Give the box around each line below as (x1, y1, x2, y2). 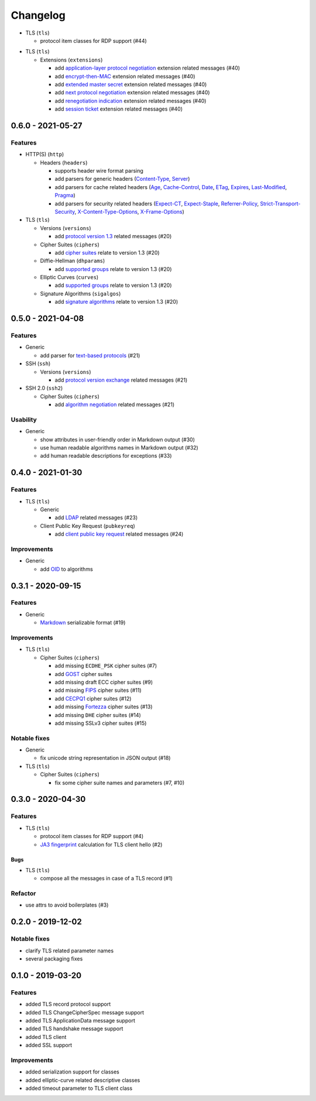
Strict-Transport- (260, 200, 301, 207)
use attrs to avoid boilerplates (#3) (25, 901, 109, 908)
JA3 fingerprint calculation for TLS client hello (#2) (40, 841, 163, 848)
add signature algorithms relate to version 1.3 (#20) (54, 299, 178, 306)
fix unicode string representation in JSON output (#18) (40, 754, 171, 762)
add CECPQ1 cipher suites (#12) (54, 695, 132, 702)
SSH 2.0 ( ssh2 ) (25, 385, 63, 392)
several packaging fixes (25, 955, 83, 962)
